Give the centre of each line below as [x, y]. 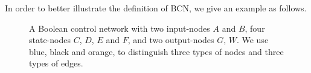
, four [255, 28]
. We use [252, 40]
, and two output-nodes [171, 40]
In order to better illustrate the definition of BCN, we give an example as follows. [156, 8]
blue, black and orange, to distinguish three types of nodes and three [156, 51]
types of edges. [56, 63]
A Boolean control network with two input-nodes [120, 28]
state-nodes [50, 40]
